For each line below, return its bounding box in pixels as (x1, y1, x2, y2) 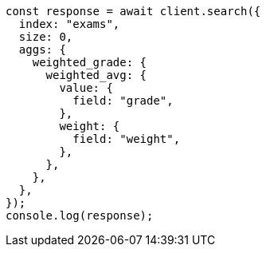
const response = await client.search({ (6, 5, 261, 18)
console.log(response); (6, 209, 154, 222)
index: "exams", (18, 18, 120, 30)
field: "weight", (72, 132, 181, 145)
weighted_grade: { (32, 56, 147, 69)
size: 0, (18, 30, 73, 43)
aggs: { (18, 43, 66, 56)
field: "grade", (72, 94, 174, 107)
